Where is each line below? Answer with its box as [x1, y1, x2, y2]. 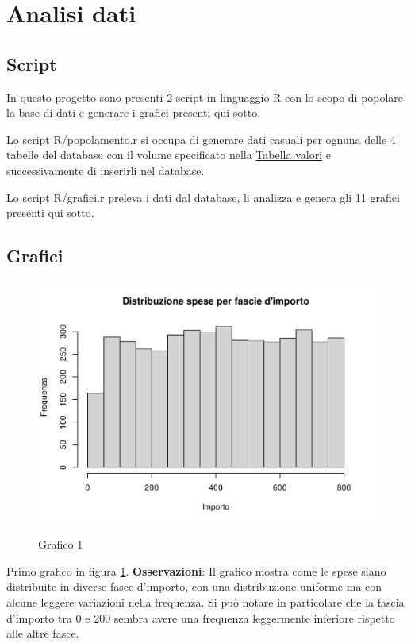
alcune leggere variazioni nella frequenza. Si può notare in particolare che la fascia [6, 593, 405, 610]
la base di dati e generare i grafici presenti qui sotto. [6, 104, 261, 121]
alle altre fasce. [6, 625, 79, 642]
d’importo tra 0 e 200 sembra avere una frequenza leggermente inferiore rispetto [6, 609, 395, 626]
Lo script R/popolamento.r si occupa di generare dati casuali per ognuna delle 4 [6, 130, 396, 147]
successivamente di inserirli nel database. [6, 161, 205, 178]
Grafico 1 [38, 536, 83, 553]
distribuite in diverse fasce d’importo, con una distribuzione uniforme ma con [6, 578, 382, 595]
